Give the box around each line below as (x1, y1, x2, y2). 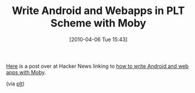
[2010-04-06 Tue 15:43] (69, 36, 128, 43)
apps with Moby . (6, 68, 46, 75)
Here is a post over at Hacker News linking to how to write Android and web (6, 63, 189, 70)
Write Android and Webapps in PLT (11, 4, 186, 18)
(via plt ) (6, 80, 25, 87)
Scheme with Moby (50, 16, 146, 30)
